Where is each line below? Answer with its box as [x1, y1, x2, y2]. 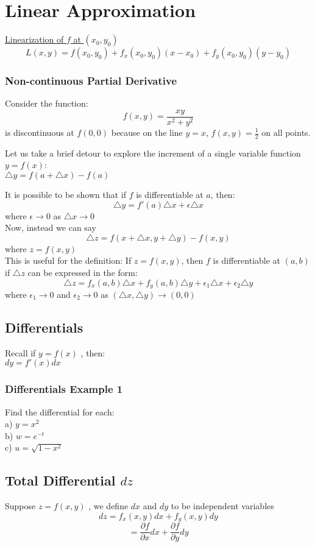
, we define [88, 499, 129, 512]
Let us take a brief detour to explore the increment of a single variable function [5, 146, 301, 159]
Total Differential [5, 471, 116, 490]
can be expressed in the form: [27, 266, 138, 278]
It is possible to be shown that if [5, 188, 127, 201]
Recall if [5, 346, 36, 359]
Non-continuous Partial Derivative [5, 73, 177, 88]
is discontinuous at [5, 126, 74, 138]
